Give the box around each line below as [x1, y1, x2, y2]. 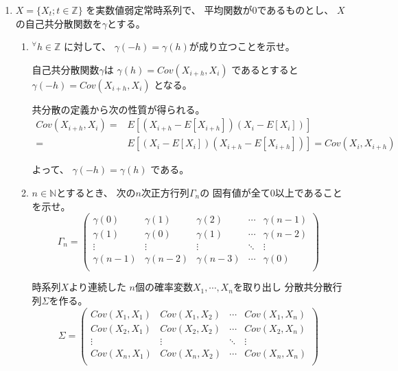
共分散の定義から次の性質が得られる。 [32, 102, 205, 116]
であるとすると [231, 62, 298, 76]
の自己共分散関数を [15, 16, 102, 30]
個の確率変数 [134, 280, 193, 294]
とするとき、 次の [56, 185, 136, 200]
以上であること [274, 185, 342, 200]
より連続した [69, 280, 126, 294]
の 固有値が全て [200, 185, 270, 200]
